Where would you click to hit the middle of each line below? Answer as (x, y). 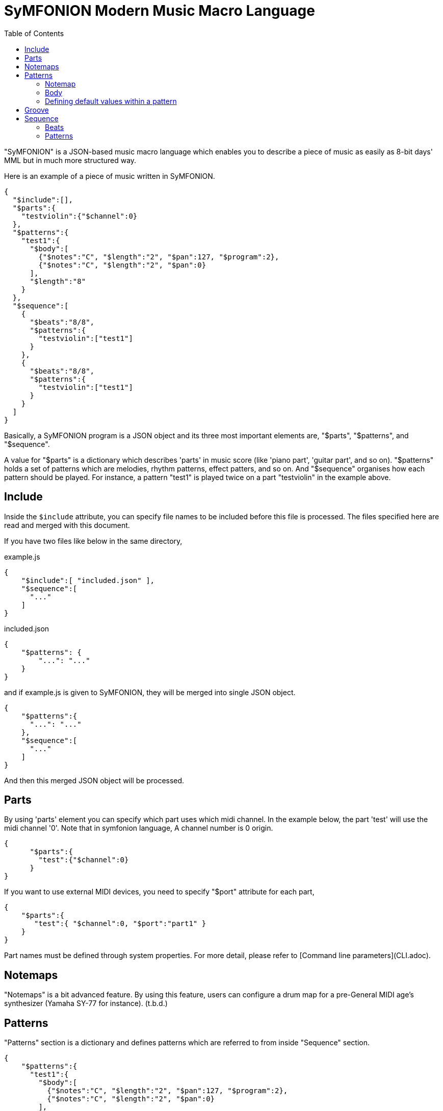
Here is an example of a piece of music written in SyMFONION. (110, 176)
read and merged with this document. (67, 525)
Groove (37, 110)
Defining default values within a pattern (111, 101)
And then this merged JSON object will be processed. (94, 780)
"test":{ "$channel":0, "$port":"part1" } (120, 924)
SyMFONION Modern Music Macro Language (160, 11)
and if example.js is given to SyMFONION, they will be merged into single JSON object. (150, 692)
